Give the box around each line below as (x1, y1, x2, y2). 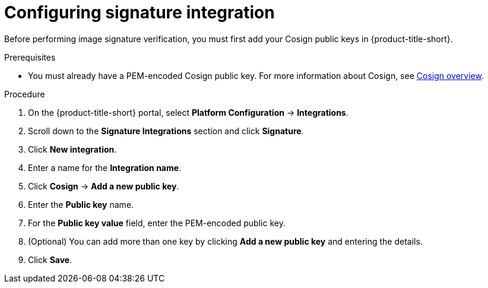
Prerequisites (4, 52, 56, 62)
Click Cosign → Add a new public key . (28, 181, 179, 191)
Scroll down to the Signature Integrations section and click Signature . (28, 125, 304, 136)
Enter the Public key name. (28, 199, 134, 210)
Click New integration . (28, 144, 117, 154)
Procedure (4, 88, 45, 99)
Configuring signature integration (4, 2, 275, 23)
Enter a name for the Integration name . (28, 162, 182, 173)
